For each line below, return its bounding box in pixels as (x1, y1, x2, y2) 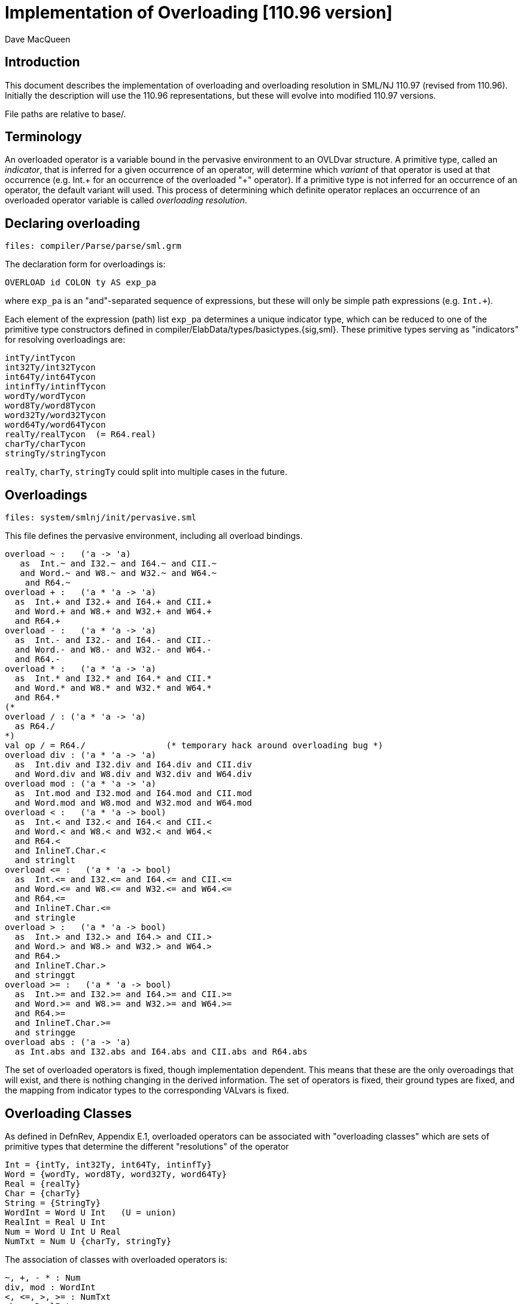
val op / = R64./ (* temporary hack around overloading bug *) (5, 741, 384, 751)
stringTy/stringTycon (5, 449, 106, 459)
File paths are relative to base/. (5, 108, 126, 119)
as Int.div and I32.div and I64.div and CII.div (14, 760, 253, 770)
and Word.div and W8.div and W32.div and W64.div (14, 769, 253, 779)
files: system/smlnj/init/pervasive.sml (5, 513, 197, 523)
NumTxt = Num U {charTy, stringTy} (5, 1236, 172, 1246)
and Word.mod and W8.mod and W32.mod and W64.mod (14, 798, 253, 808)
